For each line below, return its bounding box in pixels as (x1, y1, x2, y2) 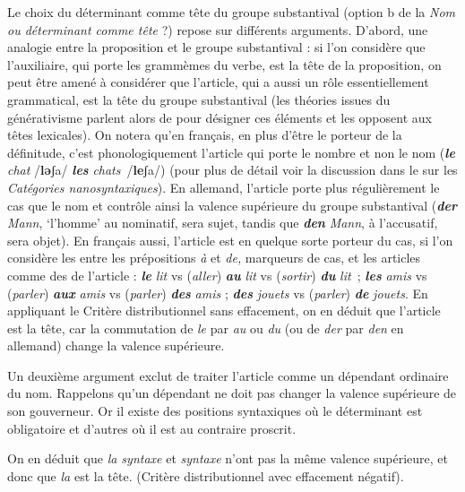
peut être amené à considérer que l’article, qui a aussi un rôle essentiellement (7, 73, 429, 91)
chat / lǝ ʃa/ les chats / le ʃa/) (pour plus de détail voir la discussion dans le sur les (7, 160, 458, 179)
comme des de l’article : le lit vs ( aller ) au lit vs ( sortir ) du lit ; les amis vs (7, 265, 427, 284)
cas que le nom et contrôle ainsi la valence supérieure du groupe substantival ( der (7, 195, 457, 214)
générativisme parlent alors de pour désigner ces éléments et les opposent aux (7, 108, 432, 126)
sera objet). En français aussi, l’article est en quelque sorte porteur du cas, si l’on (7, 230, 453, 249)
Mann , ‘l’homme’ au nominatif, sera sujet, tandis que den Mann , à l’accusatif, (7, 213, 438, 232)
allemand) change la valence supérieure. (7, 336, 225, 355)
